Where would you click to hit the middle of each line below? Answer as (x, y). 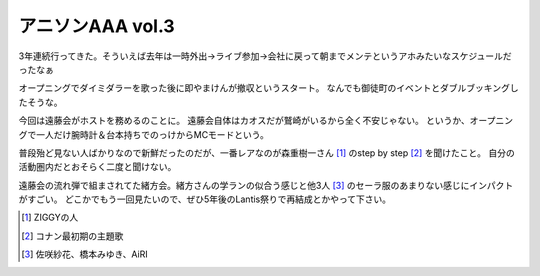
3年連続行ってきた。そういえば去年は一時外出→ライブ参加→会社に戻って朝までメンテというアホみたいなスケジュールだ (265, 56)
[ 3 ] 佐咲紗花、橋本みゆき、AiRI (85, 254)
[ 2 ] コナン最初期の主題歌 (72, 236)
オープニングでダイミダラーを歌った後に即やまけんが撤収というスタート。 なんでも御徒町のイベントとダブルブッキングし (268, 88)
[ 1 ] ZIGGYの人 (50, 217)
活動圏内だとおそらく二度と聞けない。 (97, 167)
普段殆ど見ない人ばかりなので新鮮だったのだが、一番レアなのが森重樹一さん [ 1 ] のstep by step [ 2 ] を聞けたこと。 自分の (266, 152)
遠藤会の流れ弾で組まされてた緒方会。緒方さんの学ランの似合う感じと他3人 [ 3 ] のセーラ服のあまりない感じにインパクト (266, 185)
